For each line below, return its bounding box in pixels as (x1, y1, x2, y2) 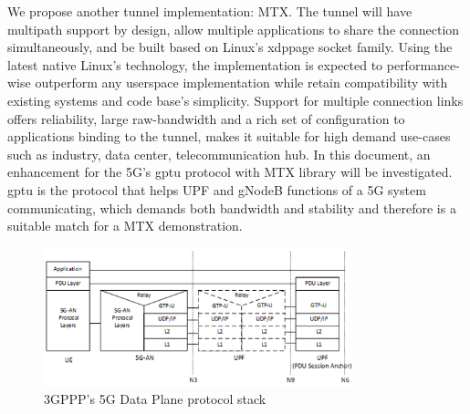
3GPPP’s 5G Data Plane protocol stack (44, 389, 266, 409)
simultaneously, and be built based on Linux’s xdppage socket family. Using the (7, 37, 453, 57)
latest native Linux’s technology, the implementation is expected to (7, 55, 383, 74)
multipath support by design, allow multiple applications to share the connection (7, 19, 460, 38)
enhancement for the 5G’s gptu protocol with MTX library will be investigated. (7, 162, 453, 181)
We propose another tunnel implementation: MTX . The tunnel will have (7, 2, 413, 20)
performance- (386, 55, 460, 74)
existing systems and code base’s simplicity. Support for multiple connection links (7, 90, 464, 109)
